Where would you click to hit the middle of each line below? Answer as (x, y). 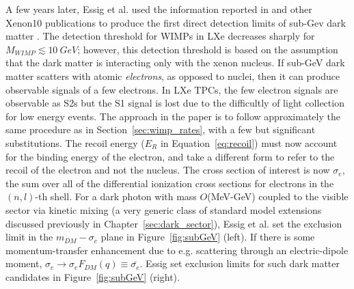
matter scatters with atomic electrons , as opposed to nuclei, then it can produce (173, 75)
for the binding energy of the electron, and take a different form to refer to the (170, 156)
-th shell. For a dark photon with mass (116, 196)
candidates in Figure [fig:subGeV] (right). (93, 276)
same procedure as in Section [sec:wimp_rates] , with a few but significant (161, 129)
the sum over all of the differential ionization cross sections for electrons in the (170, 183)
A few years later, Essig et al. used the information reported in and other (159, 9)
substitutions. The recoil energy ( (75, 142)
